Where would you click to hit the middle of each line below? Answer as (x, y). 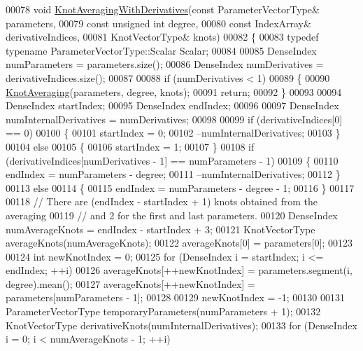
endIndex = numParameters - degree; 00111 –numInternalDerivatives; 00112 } (173, 174)
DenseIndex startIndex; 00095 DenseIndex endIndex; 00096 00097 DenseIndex (172, 105)
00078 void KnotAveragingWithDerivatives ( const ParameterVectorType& (163, 9)
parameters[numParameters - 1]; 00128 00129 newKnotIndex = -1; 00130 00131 (176, 297)
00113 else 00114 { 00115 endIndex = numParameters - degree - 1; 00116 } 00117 (180, 187)
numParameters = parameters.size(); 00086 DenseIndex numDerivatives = (165, 64)
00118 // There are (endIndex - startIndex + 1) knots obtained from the (162, 201)
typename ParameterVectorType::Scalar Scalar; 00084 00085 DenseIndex (161, 50)
